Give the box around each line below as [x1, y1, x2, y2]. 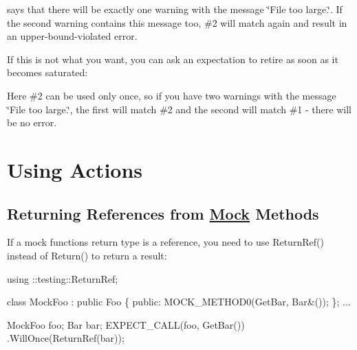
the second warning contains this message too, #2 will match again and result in [7, 15, 347, 30]
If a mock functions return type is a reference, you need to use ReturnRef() [7, 235, 324, 249]
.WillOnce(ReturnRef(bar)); [7, 331, 125, 345]
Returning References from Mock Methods [7, 202, 319, 224]
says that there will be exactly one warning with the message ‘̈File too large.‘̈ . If [7, 2, 343, 16]
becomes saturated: [7, 65, 88, 80]
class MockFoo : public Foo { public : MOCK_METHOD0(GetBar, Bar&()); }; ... [7, 294, 351, 309]
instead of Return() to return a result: [7, 248, 167, 262]
